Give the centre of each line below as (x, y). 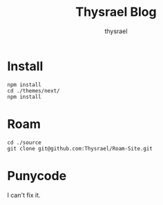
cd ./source (24, 142)
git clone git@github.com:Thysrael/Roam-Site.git (80, 148)
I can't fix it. (24, 195)
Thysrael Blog (116, 12)
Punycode (37, 176)
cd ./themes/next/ (33, 90)
